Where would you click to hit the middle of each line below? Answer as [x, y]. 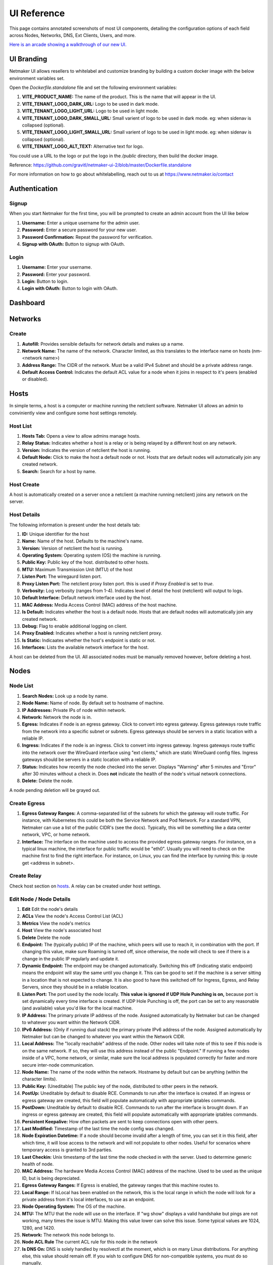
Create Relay [26, 876]
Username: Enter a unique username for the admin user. [81, 223]
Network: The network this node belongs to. [69, 1235]
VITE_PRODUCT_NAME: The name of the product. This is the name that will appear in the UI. [119, 97]
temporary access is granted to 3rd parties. [67, 1150]
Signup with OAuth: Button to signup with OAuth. [74, 244]
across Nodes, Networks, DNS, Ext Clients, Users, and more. [73, 35]
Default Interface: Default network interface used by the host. [87, 598]
